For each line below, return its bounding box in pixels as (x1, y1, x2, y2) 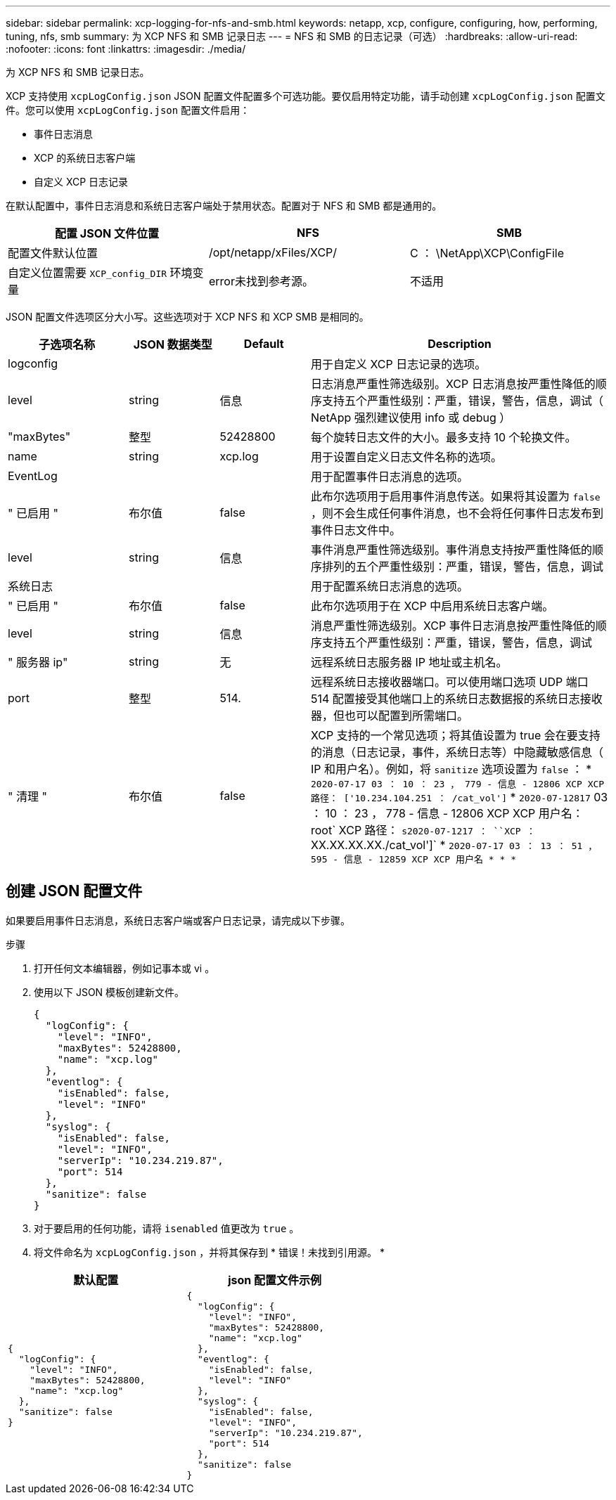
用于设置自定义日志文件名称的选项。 (311, 450, 503, 464)
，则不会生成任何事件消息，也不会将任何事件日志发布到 (311, 506, 604, 520)
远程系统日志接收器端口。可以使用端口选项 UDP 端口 (311, 675, 589, 689)
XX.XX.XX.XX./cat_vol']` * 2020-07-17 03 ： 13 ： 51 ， (311, 838, 598, 852)
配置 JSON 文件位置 (55, 226, 159, 240)
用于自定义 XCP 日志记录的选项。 (311, 357, 487, 371)
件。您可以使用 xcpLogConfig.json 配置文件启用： (6, 104, 250, 116)
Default (243, 337, 284, 351)
